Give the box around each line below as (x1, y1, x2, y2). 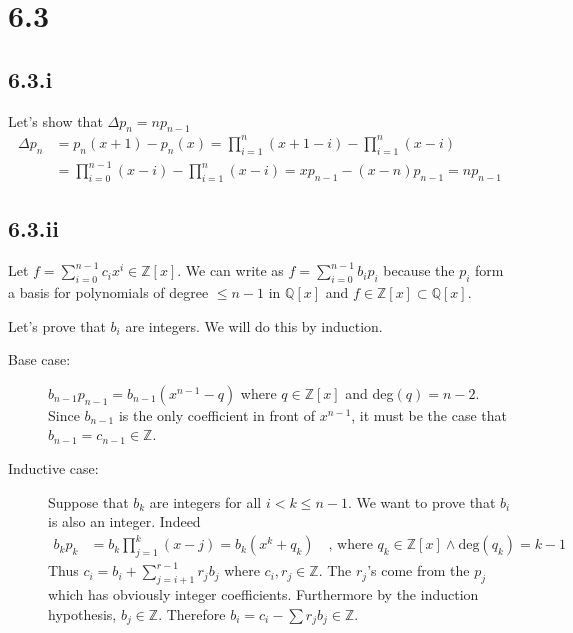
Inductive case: (8, 458, 99, 478)
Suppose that (48, 491, 129, 512)
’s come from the (367, 560, 470, 581)
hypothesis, (48, 603, 117, 624)
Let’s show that (8, 110, 103, 131)
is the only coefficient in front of (118, 404, 315, 425)
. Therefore (158, 603, 226, 624)
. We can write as (177, 260, 284, 281)
